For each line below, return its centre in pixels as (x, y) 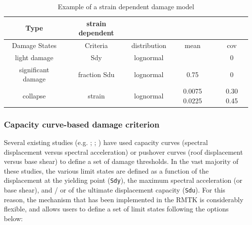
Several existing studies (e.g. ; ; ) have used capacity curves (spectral (106, 142)
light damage (34, 57)
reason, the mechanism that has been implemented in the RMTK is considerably (124, 199)
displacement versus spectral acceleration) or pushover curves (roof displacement (124, 152)
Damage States (34, 45)
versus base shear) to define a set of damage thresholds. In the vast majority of (121, 161)
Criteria (96, 45)
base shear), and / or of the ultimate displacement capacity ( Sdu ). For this (115, 190)
